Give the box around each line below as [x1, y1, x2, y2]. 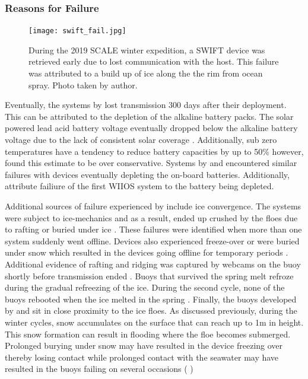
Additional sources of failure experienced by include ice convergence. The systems [5, 200, 301, 212]
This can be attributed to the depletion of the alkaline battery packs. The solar [5, 110, 294, 122]
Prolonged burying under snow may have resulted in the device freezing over [5, 339, 283, 352]
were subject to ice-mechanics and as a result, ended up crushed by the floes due [5, 211, 298, 224]
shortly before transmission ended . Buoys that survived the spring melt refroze [5, 269, 294, 282]
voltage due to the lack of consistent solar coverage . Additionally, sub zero [5, 133, 277, 146]
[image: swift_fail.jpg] [28, 27, 126, 36]
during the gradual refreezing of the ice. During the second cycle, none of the [5, 281, 285, 294]
